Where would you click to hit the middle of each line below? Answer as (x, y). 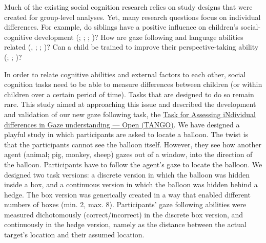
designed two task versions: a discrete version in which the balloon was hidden (127, 174)
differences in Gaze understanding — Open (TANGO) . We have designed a (122, 124)
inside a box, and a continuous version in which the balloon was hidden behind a (131, 184)
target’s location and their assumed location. (74, 235)
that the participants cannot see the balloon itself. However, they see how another (133, 144)
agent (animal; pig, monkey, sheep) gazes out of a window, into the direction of (128, 154)
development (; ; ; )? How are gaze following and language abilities (139, 37)
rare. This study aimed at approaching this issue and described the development (130, 104)
